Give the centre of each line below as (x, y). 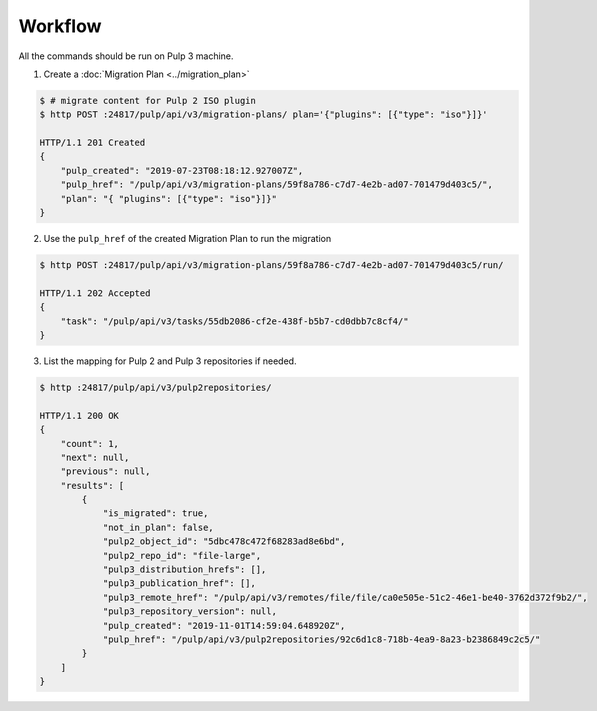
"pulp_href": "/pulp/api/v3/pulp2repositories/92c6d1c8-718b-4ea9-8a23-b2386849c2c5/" (321, 639)
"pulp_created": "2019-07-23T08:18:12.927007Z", (182, 170)
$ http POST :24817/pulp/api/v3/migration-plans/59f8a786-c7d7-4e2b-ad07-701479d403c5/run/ (271, 265)
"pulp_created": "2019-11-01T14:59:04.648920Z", (224, 625)
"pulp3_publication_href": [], (179, 583)
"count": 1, (90, 443)
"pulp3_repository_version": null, (189, 611)
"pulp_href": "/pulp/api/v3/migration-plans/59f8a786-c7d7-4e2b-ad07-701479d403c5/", (277, 184)
